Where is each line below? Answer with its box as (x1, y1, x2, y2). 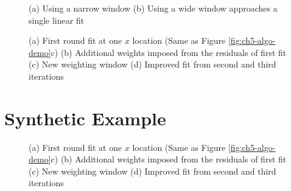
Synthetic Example (4, 105, 166, 130)
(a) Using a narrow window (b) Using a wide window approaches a (29, 2, 278, 14)
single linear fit (29, 13, 85, 26)
